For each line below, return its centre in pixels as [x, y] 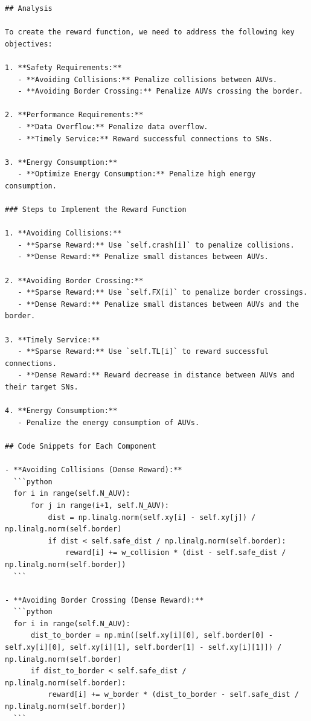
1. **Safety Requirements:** [63, 67]
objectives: [29, 44]
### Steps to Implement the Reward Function [96, 210]
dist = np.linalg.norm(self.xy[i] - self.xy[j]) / [152, 517]
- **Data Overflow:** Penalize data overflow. [113, 127]
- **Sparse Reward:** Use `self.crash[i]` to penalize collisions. [156, 245]
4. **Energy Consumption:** [61, 411]
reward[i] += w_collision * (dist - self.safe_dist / [176, 553]
